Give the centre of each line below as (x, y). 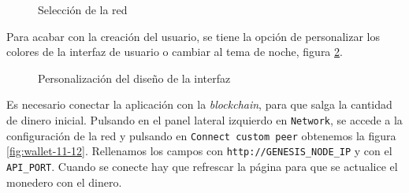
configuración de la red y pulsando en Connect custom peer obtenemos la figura (201, 135)
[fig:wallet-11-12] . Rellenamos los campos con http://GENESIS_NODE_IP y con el (199, 151)
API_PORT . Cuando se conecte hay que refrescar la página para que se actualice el (202, 166)
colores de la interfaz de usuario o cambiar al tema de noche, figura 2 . (175, 52)
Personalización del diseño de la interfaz (134, 78)
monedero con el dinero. (64, 182)
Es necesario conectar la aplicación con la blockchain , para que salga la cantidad (199, 104)
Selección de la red (83, 9)
